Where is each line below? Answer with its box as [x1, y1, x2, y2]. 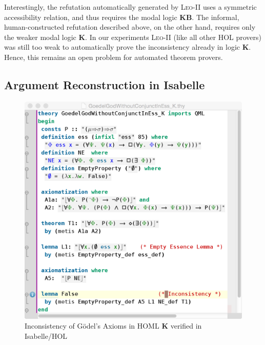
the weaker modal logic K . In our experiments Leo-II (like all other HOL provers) [4, 31, 262, 42]
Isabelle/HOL [25, 330, 68, 341]
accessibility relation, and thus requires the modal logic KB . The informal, [4, 11, 239, 22]
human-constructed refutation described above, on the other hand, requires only [4, 22, 256, 32]
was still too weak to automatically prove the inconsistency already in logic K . [4, 42, 251, 52]
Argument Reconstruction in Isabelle [4, 76, 205, 92]
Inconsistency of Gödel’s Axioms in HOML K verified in [25, 320, 202, 331]
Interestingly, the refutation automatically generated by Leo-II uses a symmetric [4, 2, 257, 12]
